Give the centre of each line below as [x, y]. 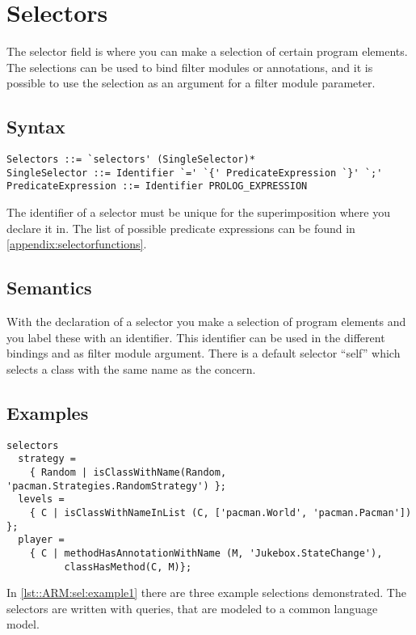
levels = [41, 500]
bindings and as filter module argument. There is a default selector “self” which [204, 353]
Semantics [49, 288]
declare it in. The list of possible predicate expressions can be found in [181, 228]
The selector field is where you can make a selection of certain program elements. [207, 51]
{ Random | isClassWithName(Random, [128, 472]
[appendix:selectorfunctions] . [77, 244]
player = [41, 540]
